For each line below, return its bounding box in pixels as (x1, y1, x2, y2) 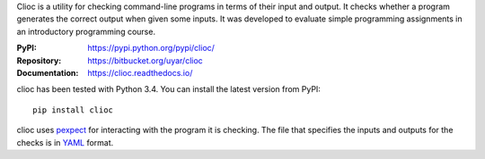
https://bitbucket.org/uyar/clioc (87, 54, 204, 66)
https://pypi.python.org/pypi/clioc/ (87, 43, 216, 54)
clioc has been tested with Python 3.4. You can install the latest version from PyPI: (16, 84, 321, 95)
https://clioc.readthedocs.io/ (87, 67, 193, 78)
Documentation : (16, 67, 79, 78)
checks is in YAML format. (16, 137, 114, 147)
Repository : (16, 54, 62, 66)
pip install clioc (32, 105, 114, 115)
